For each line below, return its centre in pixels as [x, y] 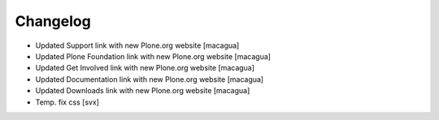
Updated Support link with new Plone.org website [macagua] [137, 45]
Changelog [53, 21]
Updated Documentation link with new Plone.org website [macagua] [150, 79]
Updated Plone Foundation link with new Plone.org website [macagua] [153, 56]
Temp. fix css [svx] [67, 102]
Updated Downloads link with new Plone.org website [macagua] [143, 91]
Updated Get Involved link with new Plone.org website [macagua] [145, 68]
